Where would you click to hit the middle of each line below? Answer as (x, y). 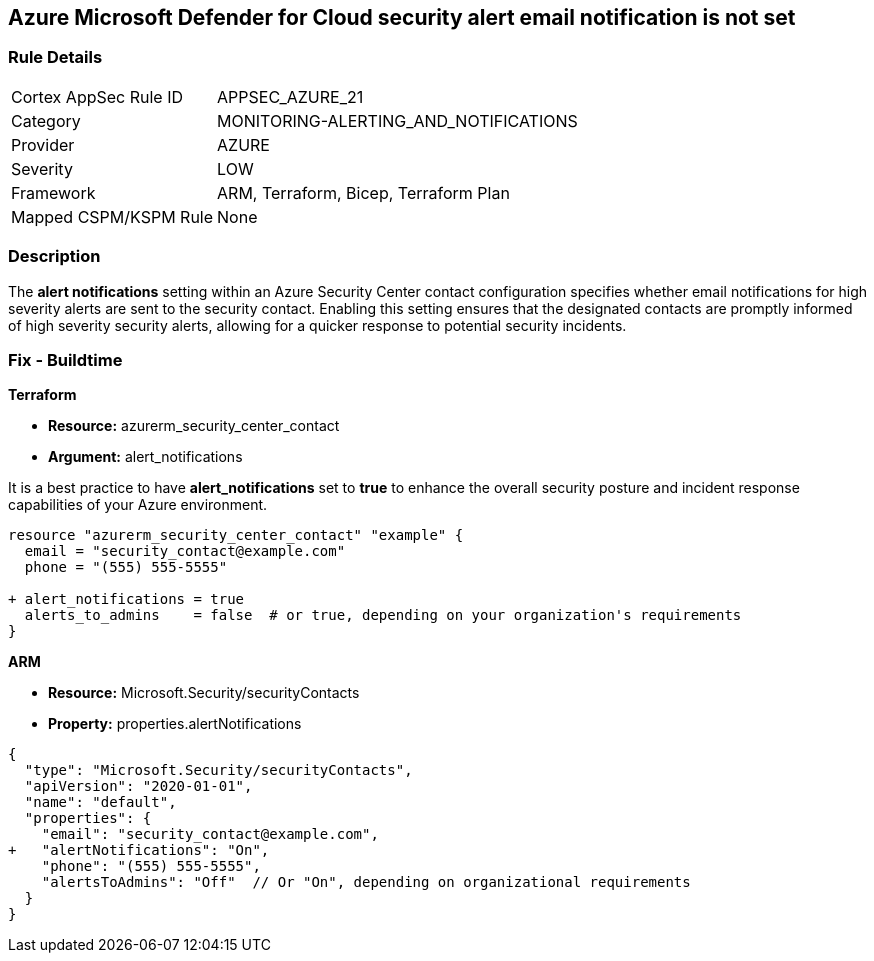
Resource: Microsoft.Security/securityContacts (204, 693)
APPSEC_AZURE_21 (290, 96)
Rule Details (55, 57)
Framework (53, 192)
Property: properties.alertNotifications (175, 724)
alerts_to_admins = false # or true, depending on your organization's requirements (383, 615)
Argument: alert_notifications (145, 457)
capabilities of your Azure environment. (138, 505)
